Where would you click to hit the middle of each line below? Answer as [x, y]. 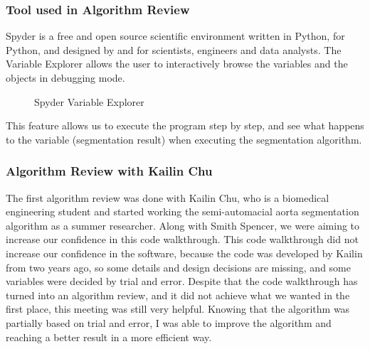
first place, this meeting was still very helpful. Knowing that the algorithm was [178, 309]
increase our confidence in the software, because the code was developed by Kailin [184, 253]
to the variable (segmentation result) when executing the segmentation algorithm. [184, 139]
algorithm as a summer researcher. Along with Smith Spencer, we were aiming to [183, 225]
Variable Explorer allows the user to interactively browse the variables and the [177, 64]
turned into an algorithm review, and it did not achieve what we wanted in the [178, 295]
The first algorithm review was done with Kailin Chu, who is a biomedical [168, 197]
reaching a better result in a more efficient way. [109, 337]
